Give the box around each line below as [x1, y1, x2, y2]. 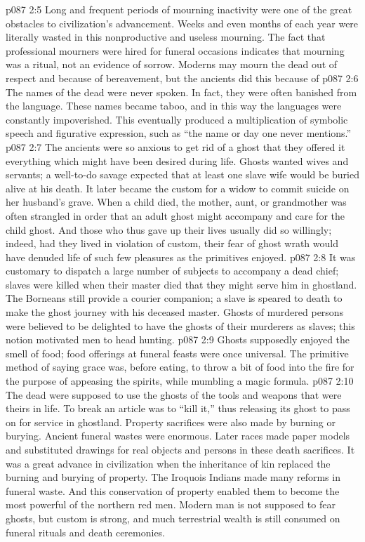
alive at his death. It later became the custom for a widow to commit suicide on [6, 180, 350, 195]
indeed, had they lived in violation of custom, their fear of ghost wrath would [6, 236, 338, 251]
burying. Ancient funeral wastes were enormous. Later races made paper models [6, 428, 350, 443]
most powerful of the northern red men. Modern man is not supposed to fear [6, 497, 336, 512]
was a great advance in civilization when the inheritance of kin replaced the [6, 456, 331, 470]
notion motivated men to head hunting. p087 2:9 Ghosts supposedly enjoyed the [6, 332, 350, 347]
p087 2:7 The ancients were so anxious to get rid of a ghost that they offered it [6, 139, 345, 154]
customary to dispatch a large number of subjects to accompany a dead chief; [6, 263, 339, 278]
